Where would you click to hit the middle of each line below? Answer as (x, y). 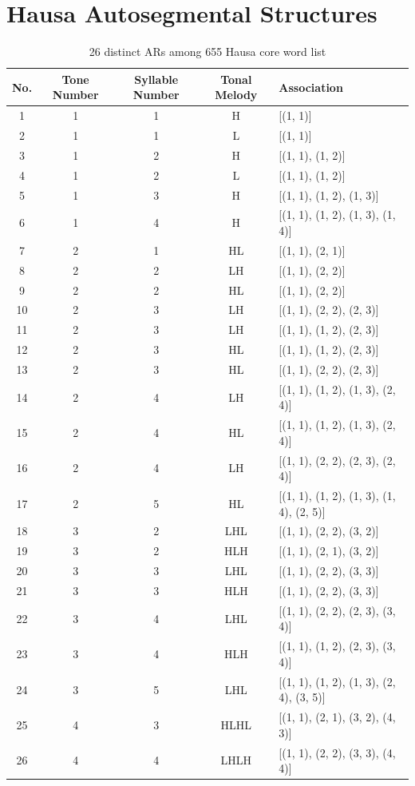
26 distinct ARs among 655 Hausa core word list (207, 52)
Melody (236, 95)
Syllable (156, 79)
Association (311, 87)
